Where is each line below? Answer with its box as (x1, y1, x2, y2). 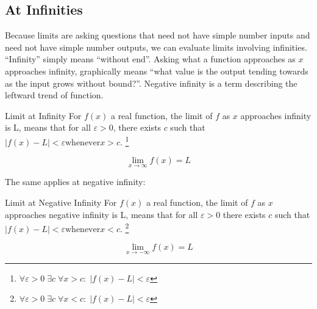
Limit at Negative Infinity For (5, 196, 117, 209)
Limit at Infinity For (5, 109, 82, 122)
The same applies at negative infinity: (5, 175, 146, 188)
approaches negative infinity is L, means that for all (5, 208, 198, 220)
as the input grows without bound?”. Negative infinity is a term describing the (5, 76, 297, 89)
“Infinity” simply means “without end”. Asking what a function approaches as (5, 53, 296, 65)
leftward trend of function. (5, 89, 104, 101)
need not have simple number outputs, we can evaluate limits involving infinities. (5, 40, 307, 53)
